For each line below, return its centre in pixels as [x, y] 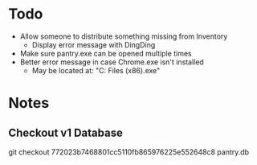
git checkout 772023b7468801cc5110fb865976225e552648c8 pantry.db [129, 152]
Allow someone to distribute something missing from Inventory [124, 36]
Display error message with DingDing [94, 44]
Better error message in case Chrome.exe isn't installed [112, 62]
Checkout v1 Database [65, 132]
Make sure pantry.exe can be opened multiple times [106, 53]
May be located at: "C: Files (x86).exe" [96, 70]
